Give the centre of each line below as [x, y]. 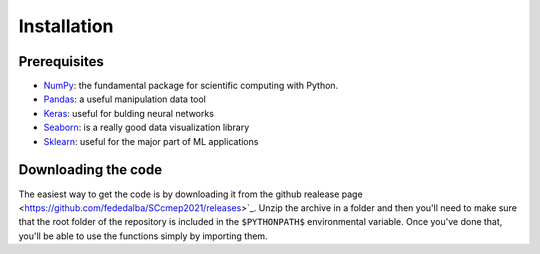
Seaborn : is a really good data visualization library [146, 127]
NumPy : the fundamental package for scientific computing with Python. [191, 86]
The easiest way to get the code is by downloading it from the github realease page [191, 194]
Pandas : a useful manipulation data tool [125, 99]
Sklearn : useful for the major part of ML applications [151, 141]
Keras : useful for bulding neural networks [129, 113]
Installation [66, 26]
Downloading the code [90, 170]
